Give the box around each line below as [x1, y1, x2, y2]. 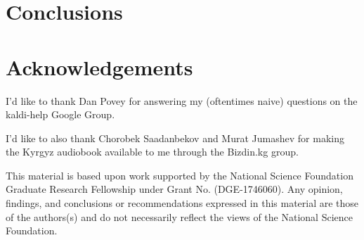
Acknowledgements [6, 52, 193, 81]
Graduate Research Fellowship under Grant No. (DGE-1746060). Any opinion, [6, 182, 343, 196]
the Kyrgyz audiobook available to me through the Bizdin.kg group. [6, 144, 299, 159]
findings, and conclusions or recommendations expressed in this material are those [6, 196, 359, 210]
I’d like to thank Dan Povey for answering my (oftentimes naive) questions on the [6, 93, 358, 108]
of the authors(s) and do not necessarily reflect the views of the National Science [6, 209, 353, 224]
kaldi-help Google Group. [6, 107, 115, 122]
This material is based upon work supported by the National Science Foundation [6, 168, 353, 182]
